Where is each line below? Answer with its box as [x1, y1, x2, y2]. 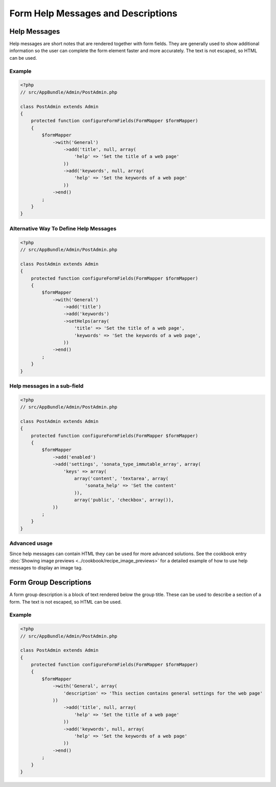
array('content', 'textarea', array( [74, 475, 169, 482]
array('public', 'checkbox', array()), [74, 497, 174, 503]
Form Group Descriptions [9, 578, 91, 587]
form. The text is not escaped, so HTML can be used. [9, 599, 122, 605]
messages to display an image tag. [9, 565, 83, 571]
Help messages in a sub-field [9, 382, 84, 389]
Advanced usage [9, 540, 53, 547]
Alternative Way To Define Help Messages [9, 225, 117, 232]
